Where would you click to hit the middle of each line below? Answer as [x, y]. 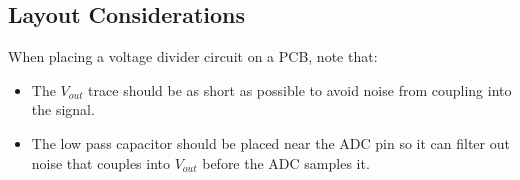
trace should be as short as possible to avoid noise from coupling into [300, 89]
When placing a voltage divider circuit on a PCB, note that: [193, 56]
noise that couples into [101, 162]
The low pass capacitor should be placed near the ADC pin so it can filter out [270, 142]
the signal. [63, 109]
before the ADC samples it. [286, 162]
